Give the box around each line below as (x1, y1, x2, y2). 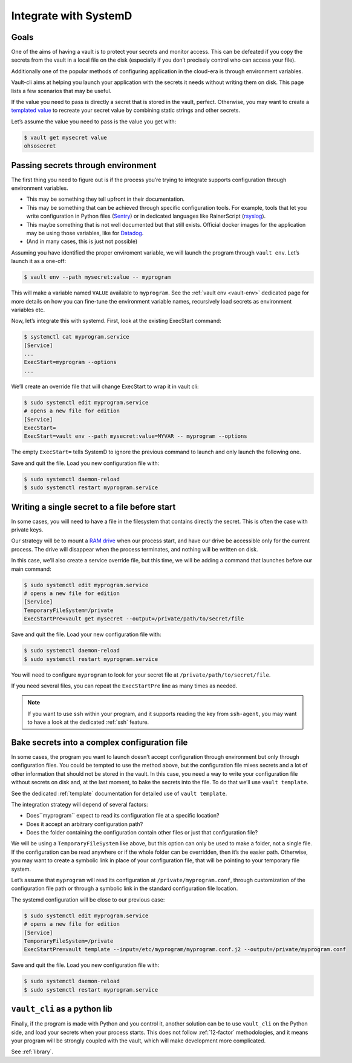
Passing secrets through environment (11, 160, 157, 171)
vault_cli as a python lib (11, 1004, 113, 1014)
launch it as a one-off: (11, 258, 67, 265)
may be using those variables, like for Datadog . (26, 230, 144, 237)
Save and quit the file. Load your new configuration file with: (11, 631, 161, 638)
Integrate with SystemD (11, 9, 132, 22)
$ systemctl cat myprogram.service (24, 333, 129, 340)
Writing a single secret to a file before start (11, 502, 176, 512)
